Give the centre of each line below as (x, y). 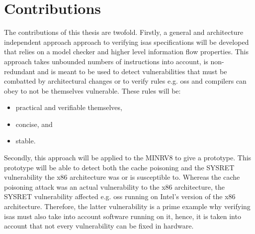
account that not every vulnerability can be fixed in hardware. (99, 226)
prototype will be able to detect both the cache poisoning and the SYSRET (119, 167)
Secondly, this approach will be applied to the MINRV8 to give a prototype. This (128, 158)
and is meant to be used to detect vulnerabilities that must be (132, 71)
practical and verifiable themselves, (69, 107)
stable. (26, 141)
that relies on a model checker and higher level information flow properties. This (127, 52)
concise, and (34, 124)
